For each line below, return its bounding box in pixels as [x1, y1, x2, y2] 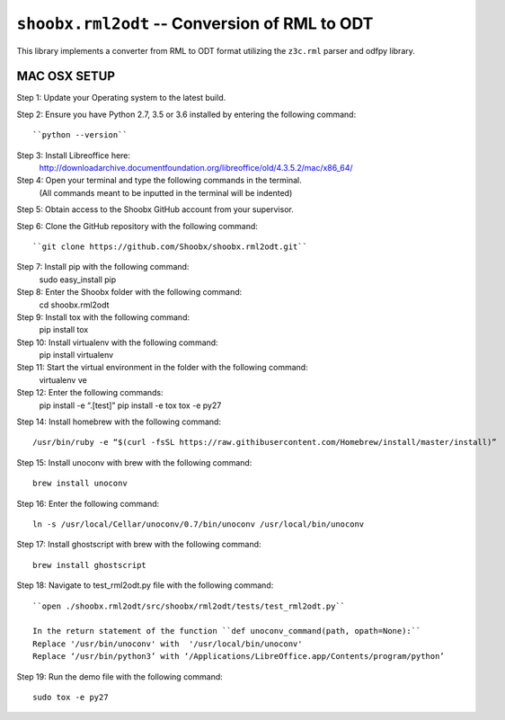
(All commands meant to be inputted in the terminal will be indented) [39, 187, 293, 198]
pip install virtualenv [39, 350, 114, 360]
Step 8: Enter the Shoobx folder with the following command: [16, 287, 243, 298]
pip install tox [39, 324, 89, 335]
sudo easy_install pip [39, 274, 117, 285]
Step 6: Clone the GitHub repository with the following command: [16, 220, 258, 231]
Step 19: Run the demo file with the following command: [16, 671, 224, 682]
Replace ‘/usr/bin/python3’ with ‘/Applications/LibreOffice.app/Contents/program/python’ [32, 652, 445, 662]
